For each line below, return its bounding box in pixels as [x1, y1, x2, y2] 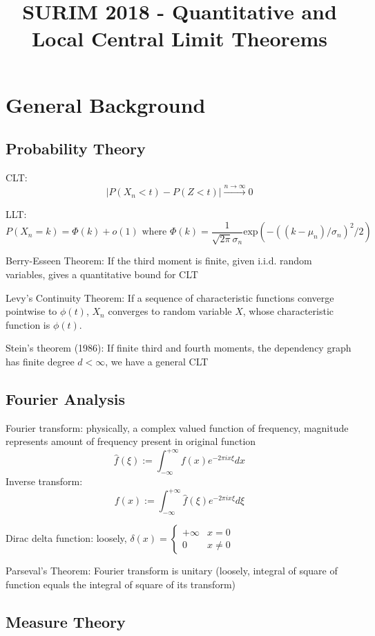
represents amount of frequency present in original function [6, 434, 256, 448]
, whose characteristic [242, 304, 334, 318]
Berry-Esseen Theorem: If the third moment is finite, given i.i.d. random [6, 253, 312, 268]
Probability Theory [6, 138, 146, 159]
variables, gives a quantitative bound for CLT [6, 266, 198, 281]
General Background [6, 90, 206, 118]
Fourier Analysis [6, 388, 126, 409]
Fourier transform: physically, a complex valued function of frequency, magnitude [6, 420, 349, 435]
